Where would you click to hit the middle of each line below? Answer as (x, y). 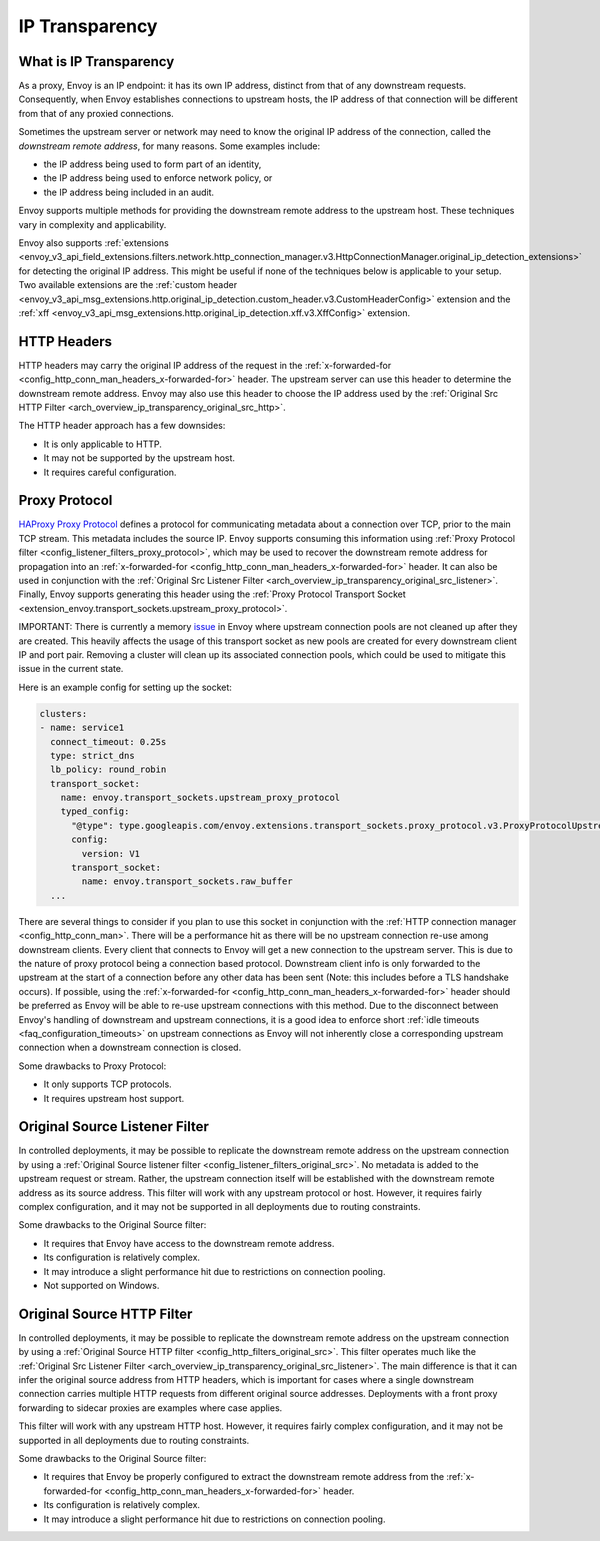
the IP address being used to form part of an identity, (152, 164)
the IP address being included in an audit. (129, 192)
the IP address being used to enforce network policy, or (158, 178)
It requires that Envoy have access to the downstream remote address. (189, 1243)
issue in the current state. (71, 669)
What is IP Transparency (96, 61)
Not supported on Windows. (101, 1285)
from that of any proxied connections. (96, 113)
